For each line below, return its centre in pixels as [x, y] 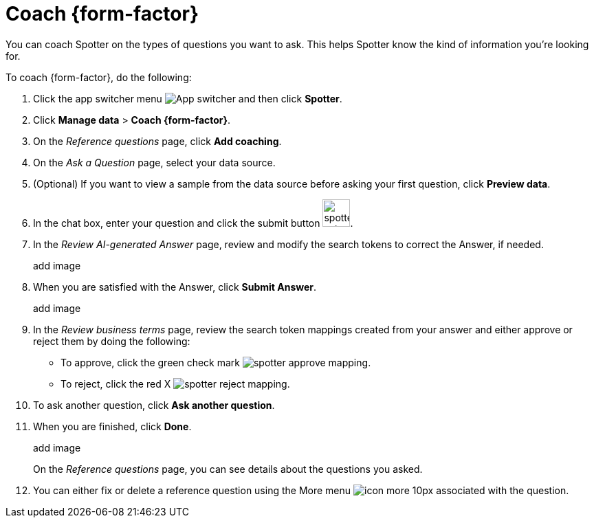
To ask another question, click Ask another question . [154, 405]
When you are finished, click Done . [112, 426]
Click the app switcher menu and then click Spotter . [188, 98]
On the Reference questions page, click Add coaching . [157, 141]
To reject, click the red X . [175, 383]
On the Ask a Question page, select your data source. [154, 162]
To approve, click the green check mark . [216, 362]
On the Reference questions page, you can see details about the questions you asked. [228, 469]
